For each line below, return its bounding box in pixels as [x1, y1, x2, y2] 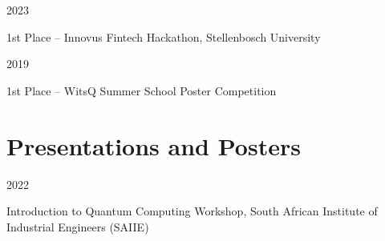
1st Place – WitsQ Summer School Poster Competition [6, 82, 277, 98]
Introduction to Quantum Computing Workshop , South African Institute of [6, 203, 378, 219]
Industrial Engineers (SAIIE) [6, 218, 149, 235]
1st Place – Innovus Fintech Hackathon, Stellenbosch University [6, 28, 321, 45]
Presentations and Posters [6, 129, 301, 162]
